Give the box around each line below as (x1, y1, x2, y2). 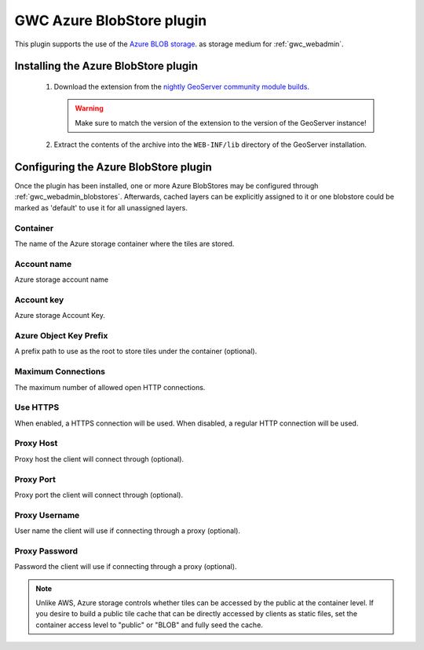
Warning (75, 104, 104, 113)
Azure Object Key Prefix (14, 330, 108, 341)
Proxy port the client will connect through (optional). (14, 490, 184, 499)
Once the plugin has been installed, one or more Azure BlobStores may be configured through (14, 181, 319, 191)
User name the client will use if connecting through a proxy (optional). (14, 526, 241, 535)
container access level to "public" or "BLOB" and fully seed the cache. (35, 620, 263, 630)
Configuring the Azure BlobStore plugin (14, 160, 212, 173)
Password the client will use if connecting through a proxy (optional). (14, 562, 237, 571)
